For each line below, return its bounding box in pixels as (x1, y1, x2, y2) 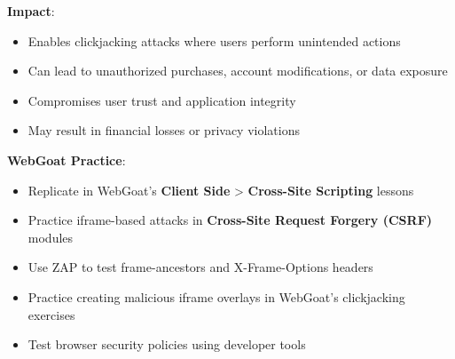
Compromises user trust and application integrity (27, 91, 296, 109)
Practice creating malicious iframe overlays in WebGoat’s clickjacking (27, 287, 405, 306)
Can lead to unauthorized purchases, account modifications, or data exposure (27, 61, 448, 80)
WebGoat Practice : (7, 150, 126, 169)
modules (27, 227, 74, 246)
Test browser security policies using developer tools (27, 335, 306, 354)
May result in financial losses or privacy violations (27, 121, 300, 140)
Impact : (7, 2, 55, 20)
